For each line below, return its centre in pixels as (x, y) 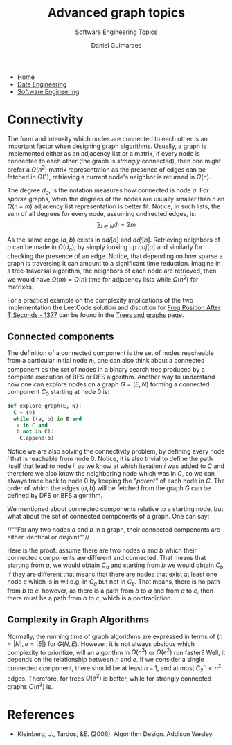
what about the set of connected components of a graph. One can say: (108, 517)
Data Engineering (42, 84)
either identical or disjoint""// (48, 537)
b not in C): (35, 432)
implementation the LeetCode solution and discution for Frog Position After (114, 307)
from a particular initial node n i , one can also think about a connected (106, 361)
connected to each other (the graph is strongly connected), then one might (114, 161)
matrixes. (20, 287)
